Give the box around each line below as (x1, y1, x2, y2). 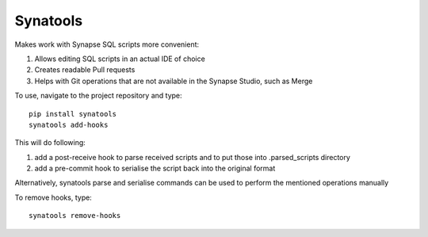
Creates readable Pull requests (34, 65, 136, 75)
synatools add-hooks (29, 120, 109, 129)
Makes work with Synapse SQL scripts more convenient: (14, 40, 200, 49)
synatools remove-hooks (29, 211, 121, 220)
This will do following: (14, 138, 86, 147)
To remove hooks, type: (14, 193, 93, 202)
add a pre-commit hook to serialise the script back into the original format (34, 163, 276, 174)
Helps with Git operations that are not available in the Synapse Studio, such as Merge (34, 76, 313, 86)
